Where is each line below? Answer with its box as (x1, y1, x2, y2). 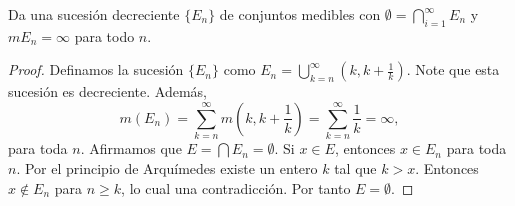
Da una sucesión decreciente (8, 4, 180, 24)
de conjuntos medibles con (219, 4, 381, 24)
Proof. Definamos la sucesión (8, 59, 184, 80)
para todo (74, 25, 135, 46)
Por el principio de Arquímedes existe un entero (24, 157, 318, 178)
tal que (334, 157, 377, 178)
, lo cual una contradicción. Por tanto (121, 177, 351, 198)
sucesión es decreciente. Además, (8, 81, 208, 102)
